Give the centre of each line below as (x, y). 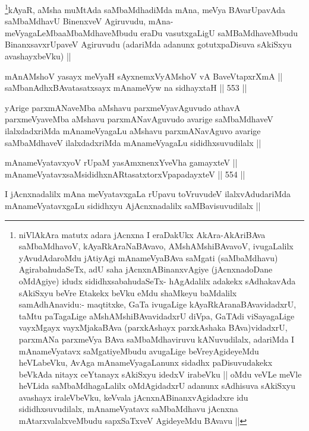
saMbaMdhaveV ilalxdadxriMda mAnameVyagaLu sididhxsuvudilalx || (133, 142)
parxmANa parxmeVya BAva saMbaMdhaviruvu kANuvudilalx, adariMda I (157, 339)
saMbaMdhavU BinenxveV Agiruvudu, (75, 21)
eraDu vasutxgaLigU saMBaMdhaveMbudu (219, 32)
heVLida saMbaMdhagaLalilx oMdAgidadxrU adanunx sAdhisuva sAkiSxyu (157, 386)
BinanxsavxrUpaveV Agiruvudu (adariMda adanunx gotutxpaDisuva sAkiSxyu (148, 44)
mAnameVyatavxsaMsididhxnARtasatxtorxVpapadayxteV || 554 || (125, 174)
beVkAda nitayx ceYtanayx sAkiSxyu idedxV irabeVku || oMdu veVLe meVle (160, 374)
